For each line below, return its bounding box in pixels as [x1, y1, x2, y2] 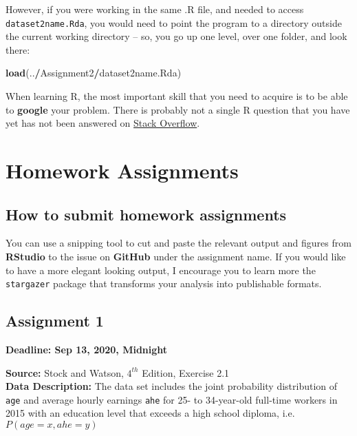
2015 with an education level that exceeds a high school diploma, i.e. [6, 406, 295, 420]
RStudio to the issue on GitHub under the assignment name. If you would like [6, 249, 346, 263]
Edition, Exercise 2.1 [142, 365, 230, 380]
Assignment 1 [6, 310, 104, 331]
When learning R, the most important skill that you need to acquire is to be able [6, 89, 348, 103]
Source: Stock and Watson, [6, 365, 124, 380]
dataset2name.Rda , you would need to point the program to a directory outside [6, 15, 342, 30]
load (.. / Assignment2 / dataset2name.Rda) [6, 65, 182, 80]
